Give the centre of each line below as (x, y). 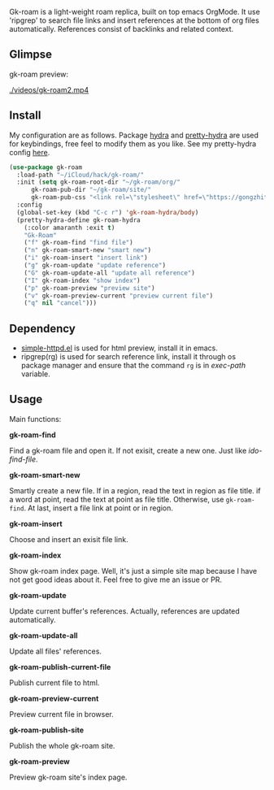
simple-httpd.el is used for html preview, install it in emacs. (119, 348)
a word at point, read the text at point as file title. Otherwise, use (117, 499)
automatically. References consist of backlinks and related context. (122, 29)
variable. (36, 374)
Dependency (42, 328)
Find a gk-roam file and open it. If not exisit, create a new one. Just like (128, 450)
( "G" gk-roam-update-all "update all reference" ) (110, 273)
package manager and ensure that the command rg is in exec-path (133, 366)
